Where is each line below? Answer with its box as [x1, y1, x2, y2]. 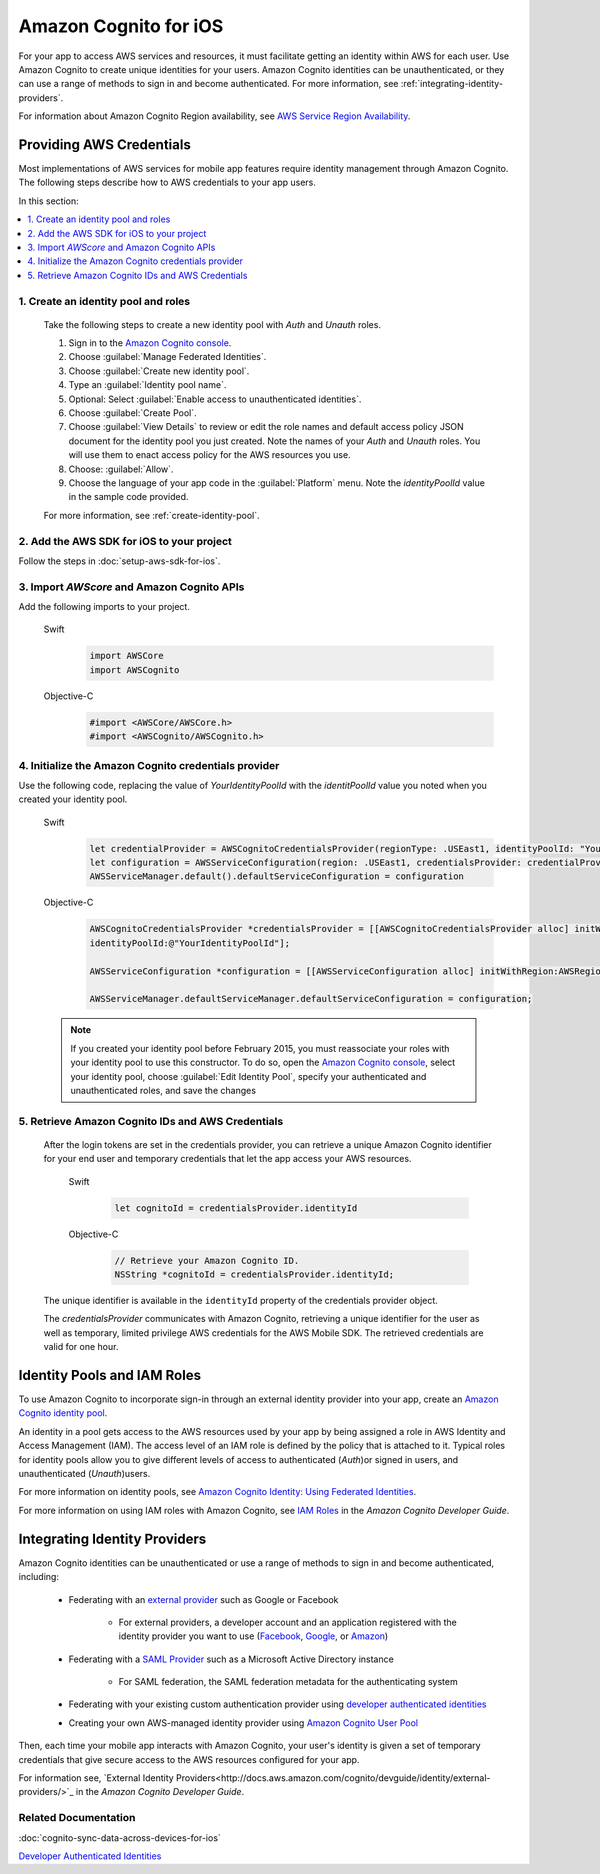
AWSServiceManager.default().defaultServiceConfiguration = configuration [89, 871, 465, 882]
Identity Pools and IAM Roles [18, 1366, 202, 1384]
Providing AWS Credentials [18, 136, 192, 153]
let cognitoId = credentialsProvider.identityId [114, 1202, 358, 1214]
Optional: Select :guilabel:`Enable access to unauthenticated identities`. [68, 393, 362, 405]
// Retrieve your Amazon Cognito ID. [114, 1255, 300, 1266]
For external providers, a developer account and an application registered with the [118, 1616, 457, 1628]
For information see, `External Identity [18, 1772, 174, 1784]
